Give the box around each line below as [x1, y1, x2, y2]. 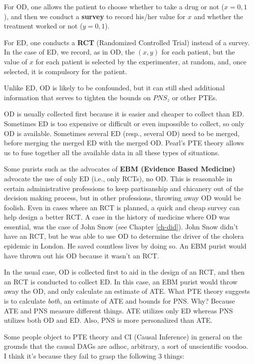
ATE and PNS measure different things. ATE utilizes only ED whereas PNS [4, 305, 233, 315]
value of [4, 56, 27, 66]
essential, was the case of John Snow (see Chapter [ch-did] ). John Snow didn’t [4, 221, 238, 231]
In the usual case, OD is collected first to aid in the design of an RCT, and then [4, 267, 245, 277]
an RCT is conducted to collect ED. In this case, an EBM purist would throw [4, 276, 238, 286]
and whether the [194, 11, 243, 21]
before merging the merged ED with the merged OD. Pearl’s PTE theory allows [4, 138, 244, 148]
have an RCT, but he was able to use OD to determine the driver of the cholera [4, 231, 244, 241]
